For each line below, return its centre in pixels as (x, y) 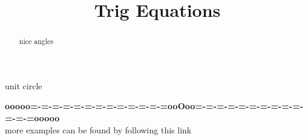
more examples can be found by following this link (98, 129)
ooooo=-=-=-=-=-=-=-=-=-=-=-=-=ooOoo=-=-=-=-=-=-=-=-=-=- (154, 106)
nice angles (36, 41)
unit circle (24, 85)
